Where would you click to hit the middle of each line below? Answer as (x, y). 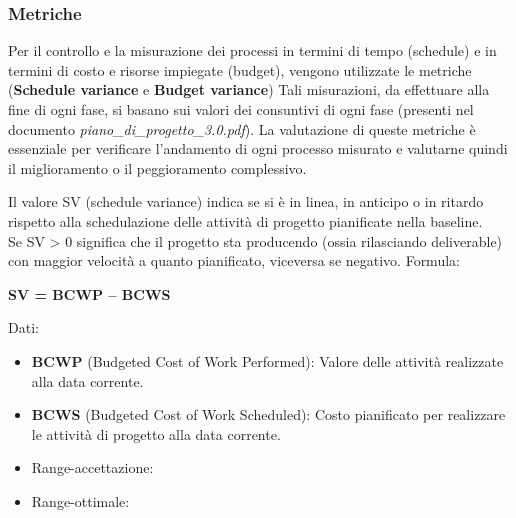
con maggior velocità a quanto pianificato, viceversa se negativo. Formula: (234, 260)
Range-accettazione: (92, 467)
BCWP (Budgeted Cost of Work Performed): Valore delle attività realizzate (267, 360)
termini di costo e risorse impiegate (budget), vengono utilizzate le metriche (240, 69)
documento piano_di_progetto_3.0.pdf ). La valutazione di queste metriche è (242, 128)
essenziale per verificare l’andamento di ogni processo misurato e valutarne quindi (258, 148)
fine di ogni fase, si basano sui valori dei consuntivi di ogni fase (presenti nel (241, 109)
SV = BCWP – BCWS (89, 293)
